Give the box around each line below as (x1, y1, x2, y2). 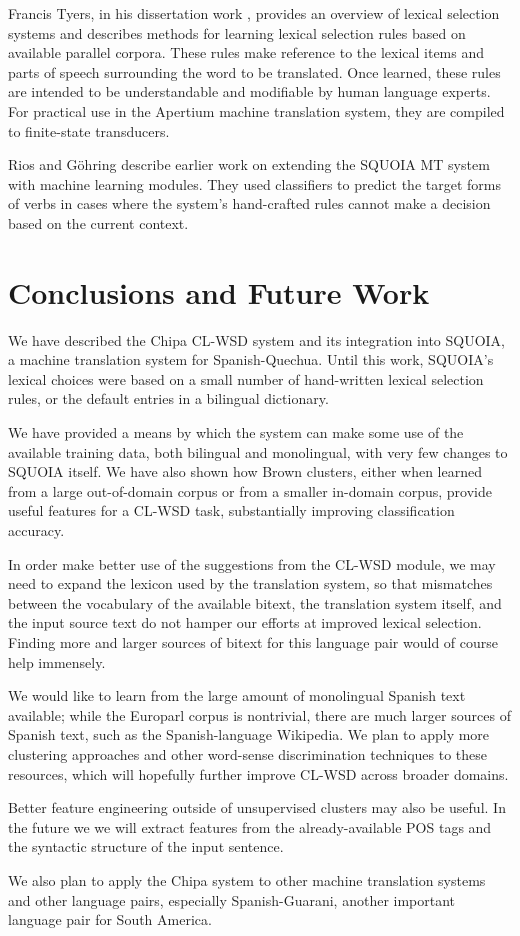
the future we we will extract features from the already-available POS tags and (8, 816, 492, 837)
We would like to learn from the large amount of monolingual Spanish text (8, 685, 466, 706)
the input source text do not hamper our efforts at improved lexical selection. (8, 612, 482, 633)
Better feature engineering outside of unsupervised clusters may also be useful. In (8, 797, 506, 818)
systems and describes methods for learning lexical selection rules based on (8, 22, 466, 43)
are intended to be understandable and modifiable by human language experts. (8, 81, 491, 102)
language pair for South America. (8, 909, 212, 930)
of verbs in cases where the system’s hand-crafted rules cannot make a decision (8, 193, 491, 214)
